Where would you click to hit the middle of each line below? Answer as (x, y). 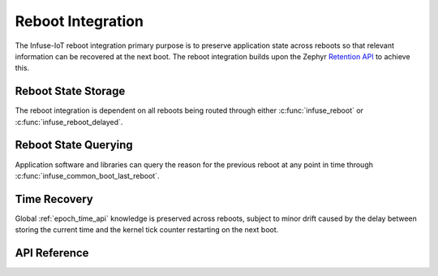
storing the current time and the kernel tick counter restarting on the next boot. (147, 230)
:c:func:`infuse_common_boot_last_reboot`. (87, 175)
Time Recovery (54, 199)
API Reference (52, 253)
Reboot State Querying (74, 145)
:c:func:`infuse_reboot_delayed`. (69, 122)
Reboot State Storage (70, 91)
